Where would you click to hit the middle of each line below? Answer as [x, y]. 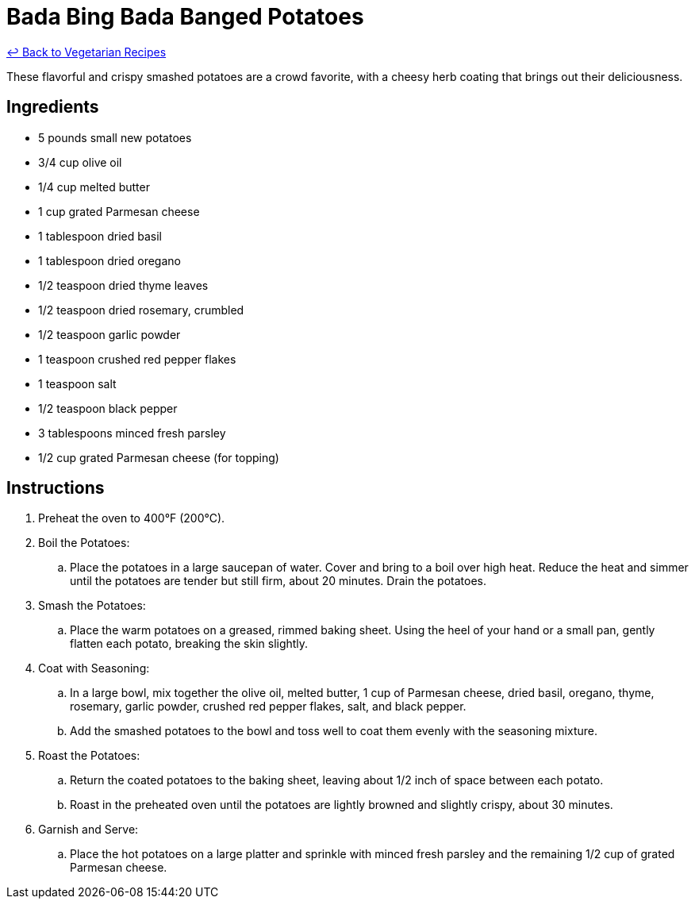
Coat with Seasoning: [94, 668]
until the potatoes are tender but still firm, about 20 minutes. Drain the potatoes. [278, 581]
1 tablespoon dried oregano [109, 260]
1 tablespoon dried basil [100, 236]
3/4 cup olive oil [80, 162]
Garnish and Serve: [88, 830]
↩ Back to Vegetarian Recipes [86, 52]
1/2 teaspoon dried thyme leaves [123, 285]
